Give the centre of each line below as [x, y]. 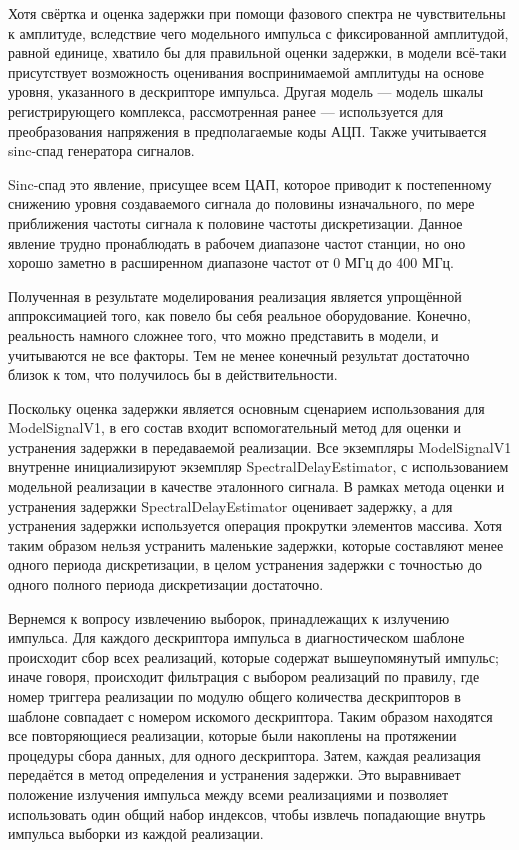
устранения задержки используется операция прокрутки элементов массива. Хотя [255, 525]
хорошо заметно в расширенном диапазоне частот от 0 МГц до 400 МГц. [231, 262]
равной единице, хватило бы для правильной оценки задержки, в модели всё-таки [257, 52]
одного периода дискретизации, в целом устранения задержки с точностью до [245, 564]
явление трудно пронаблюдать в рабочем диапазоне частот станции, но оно [237, 242]
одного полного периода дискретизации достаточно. [166, 584]
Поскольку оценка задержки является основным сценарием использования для [246, 407]
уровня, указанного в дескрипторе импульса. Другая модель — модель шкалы [246, 91]
